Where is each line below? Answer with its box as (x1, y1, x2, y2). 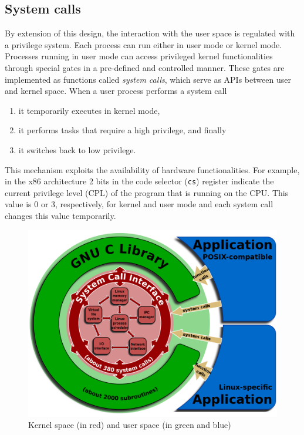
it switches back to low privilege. (18, 143, 136, 156)
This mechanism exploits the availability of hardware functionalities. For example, (5, 163, 300, 176)
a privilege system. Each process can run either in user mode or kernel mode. (5, 38, 282, 50)
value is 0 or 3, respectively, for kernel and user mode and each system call (5, 198, 273, 210)
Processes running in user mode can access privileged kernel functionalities (5, 50, 273, 62)
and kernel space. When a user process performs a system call (5, 85, 227, 97)
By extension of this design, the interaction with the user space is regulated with (5, 27, 295, 39)
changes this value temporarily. (5, 209, 116, 221)
